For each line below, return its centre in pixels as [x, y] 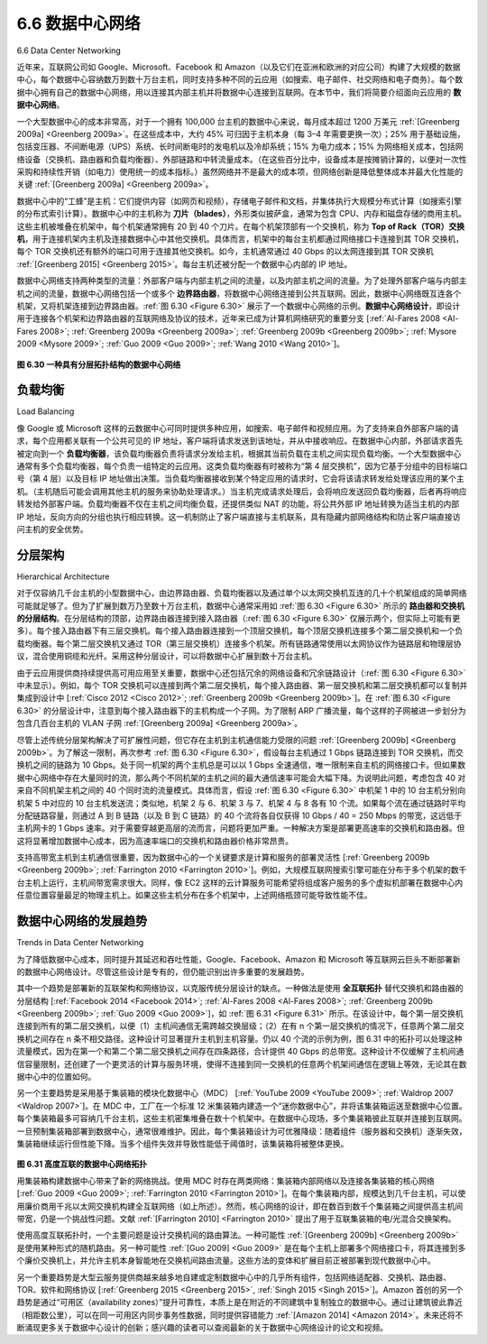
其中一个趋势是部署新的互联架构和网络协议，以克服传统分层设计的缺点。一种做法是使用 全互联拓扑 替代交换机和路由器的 [240, 989]
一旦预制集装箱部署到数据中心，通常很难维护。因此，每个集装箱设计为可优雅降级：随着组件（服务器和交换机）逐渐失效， [242, 1131]
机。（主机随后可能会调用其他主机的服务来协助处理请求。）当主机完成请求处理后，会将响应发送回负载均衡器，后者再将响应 [242, 491]
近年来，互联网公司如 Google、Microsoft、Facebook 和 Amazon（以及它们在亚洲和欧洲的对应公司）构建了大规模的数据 [239, 67]
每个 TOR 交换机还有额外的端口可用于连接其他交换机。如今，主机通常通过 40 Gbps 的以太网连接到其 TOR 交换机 [225, 252]
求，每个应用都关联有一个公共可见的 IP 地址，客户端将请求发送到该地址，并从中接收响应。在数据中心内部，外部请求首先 [240, 441]
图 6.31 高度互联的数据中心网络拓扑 [82, 1164]
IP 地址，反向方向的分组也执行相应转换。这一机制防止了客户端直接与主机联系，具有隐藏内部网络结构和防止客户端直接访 [239, 516]
